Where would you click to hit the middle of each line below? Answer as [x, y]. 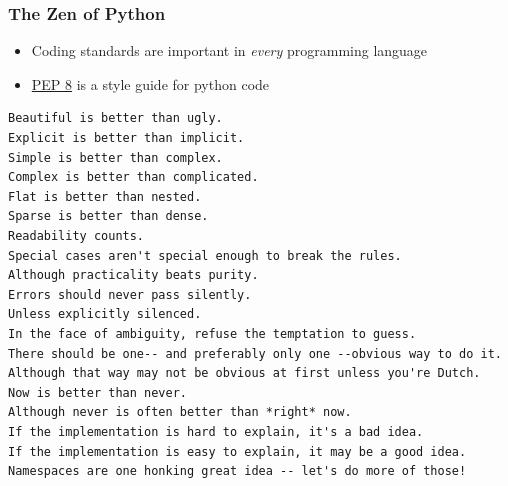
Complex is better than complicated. [133, 177]
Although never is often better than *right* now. [180, 412]
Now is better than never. [97, 392]
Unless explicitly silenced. [105, 314]
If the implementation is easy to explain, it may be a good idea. [237, 451]
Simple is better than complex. [115, 157]
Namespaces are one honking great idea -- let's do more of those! [237, 471]
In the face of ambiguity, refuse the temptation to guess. [212, 333]
